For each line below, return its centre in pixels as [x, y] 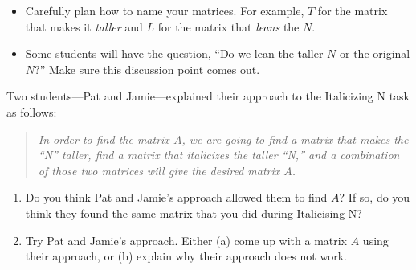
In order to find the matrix [104, 139]
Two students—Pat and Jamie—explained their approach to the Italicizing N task [208, 96]
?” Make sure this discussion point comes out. [147, 69]
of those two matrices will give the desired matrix [159, 170]
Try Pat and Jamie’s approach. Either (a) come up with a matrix [186, 240]
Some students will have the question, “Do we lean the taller [174, 53]
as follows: [32, 111]
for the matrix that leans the [228, 26]
